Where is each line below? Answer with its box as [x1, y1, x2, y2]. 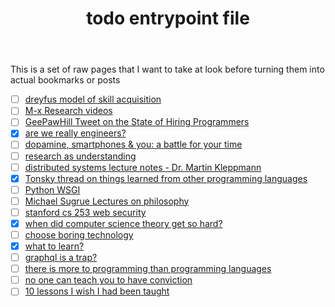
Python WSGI [24, 183, 81, 196]
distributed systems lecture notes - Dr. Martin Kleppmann [24, 161, 262, 173]
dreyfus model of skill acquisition [24, 93, 162, 106]
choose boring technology [24, 228, 134, 241]
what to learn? [24, 240, 85, 252]
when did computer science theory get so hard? [24, 217, 223, 229]
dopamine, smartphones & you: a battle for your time [24, 138, 243, 151]
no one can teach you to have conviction [24, 274, 193, 286]
